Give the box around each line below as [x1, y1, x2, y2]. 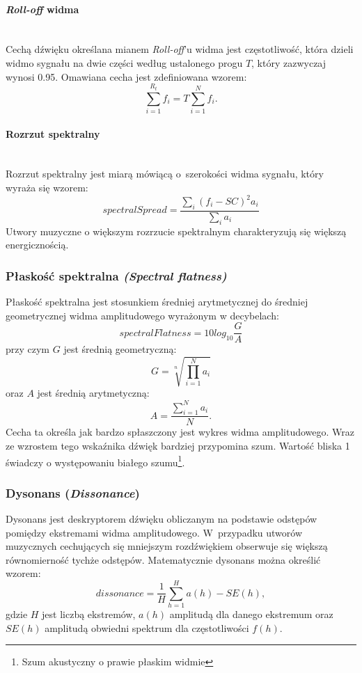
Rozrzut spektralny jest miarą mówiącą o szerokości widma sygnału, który [6, 166, 324, 181]
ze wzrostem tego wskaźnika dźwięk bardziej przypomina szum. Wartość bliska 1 [6, 438, 350, 452]
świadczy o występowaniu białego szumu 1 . [6, 452, 185, 469]
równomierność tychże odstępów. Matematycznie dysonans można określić [6, 552, 321, 567]
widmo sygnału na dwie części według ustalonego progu [6, 55, 243, 70]
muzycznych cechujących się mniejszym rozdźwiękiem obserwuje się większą [6, 539, 328, 553]
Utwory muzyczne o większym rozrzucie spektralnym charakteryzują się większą [6, 223, 347, 238]
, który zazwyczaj [251, 55, 326, 70]
